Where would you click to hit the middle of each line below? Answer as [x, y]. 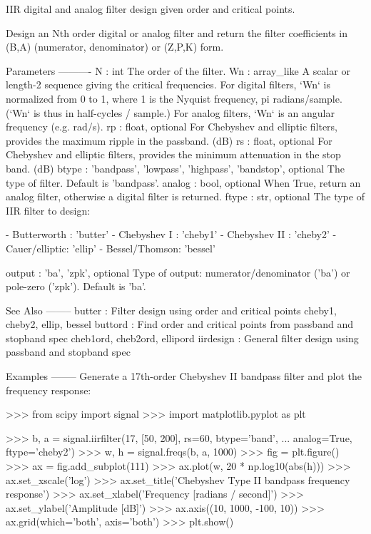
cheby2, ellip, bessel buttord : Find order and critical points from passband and [179, 324]
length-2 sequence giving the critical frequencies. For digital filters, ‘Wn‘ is [168, 84]
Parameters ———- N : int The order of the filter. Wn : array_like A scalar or [178, 70]
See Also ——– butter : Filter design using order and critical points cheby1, [171, 310]
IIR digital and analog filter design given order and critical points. [151, 9]
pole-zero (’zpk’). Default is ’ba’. [76, 286]
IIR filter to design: [48, 210]
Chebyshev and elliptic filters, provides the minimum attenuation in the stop [173, 154]
